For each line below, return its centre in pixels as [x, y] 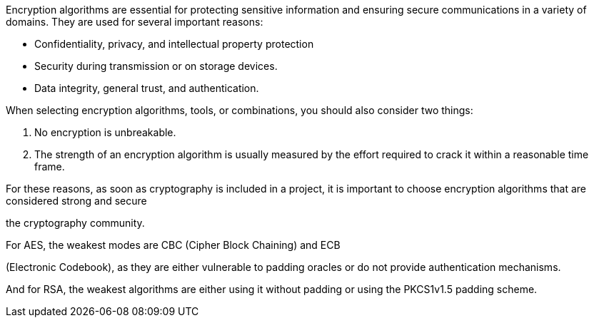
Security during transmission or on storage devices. [156, 66]
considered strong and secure [76, 201]
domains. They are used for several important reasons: [135, 22]
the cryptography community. [75, 223]
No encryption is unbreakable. [105, 132]
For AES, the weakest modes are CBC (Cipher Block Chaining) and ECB [173, 245]
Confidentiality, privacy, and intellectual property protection [174, 44]
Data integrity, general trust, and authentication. [147, 88]
